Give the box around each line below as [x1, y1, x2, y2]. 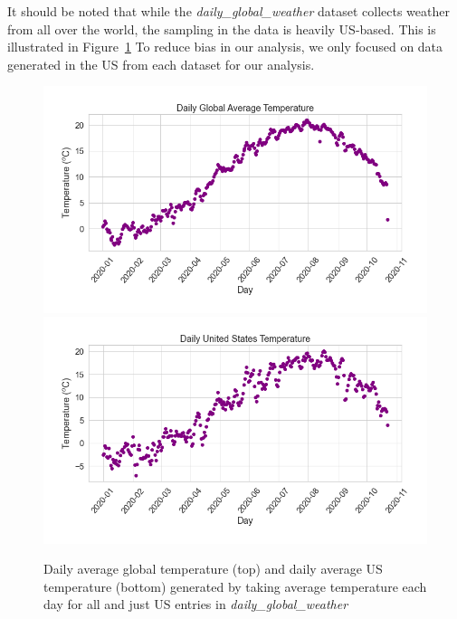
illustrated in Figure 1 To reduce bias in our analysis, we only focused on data [7, 37, 443, 56]
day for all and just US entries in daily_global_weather [43, 595, 348, 614]
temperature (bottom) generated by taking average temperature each [43, 576, 427, 595]
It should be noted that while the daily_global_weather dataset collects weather [7, 2, 450, 20]
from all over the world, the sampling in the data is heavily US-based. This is [7, 19, 436, 38]
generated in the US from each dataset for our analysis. [7, 54, 315, 73]
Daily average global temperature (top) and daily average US [43, 559, 383, 578]
